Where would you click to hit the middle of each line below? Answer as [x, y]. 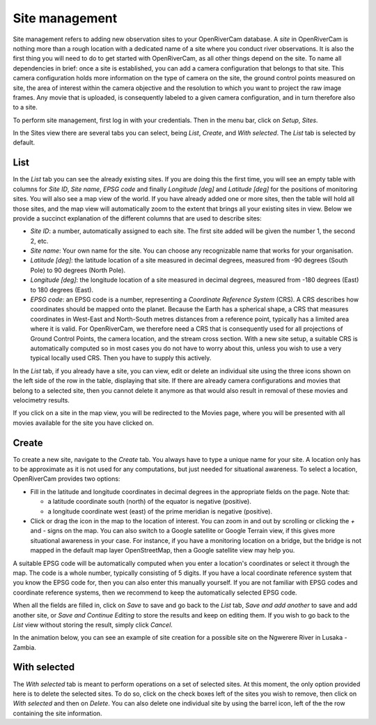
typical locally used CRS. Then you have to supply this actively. [121, 358]
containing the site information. [57, 713]
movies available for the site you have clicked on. [84, 423]
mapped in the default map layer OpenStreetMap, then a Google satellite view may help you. [163, 551]
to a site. [25, 107]
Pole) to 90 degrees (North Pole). [78, 270]
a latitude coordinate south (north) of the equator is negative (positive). [150, 502]
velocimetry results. [41, 400]
